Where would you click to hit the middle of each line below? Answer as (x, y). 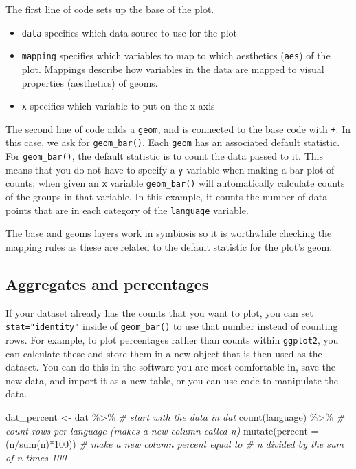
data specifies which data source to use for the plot (130, 32)
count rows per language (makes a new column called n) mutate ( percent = (162, 430)
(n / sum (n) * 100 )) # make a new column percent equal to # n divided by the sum (175, 444)
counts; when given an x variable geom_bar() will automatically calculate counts (175, 183)
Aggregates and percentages (107, 283)
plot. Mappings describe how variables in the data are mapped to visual (173, 69)
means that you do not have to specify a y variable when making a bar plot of (170, 169)
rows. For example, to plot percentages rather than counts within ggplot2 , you (172, 339)
